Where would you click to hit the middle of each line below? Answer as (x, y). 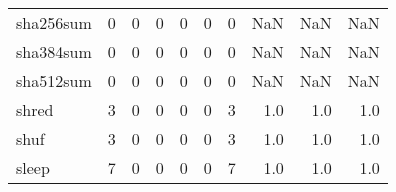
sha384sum (54, 51)
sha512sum (54, 80)
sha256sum (54, 22)
